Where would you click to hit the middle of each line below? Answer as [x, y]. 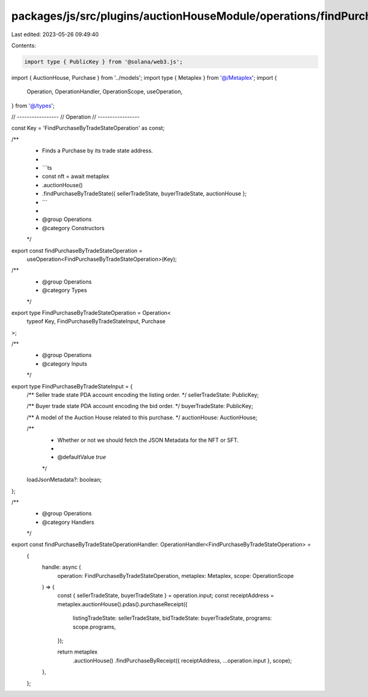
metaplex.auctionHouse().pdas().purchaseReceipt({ [123, 604]
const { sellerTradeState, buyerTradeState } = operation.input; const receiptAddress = [166, 596]
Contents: [24, 45]
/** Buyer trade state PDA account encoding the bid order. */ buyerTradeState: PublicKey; [140, 406]
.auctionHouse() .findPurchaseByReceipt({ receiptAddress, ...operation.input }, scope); [182, 660]
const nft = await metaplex [76, 176]
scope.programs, [94, 626]
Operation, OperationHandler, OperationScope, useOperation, [105, 91]
